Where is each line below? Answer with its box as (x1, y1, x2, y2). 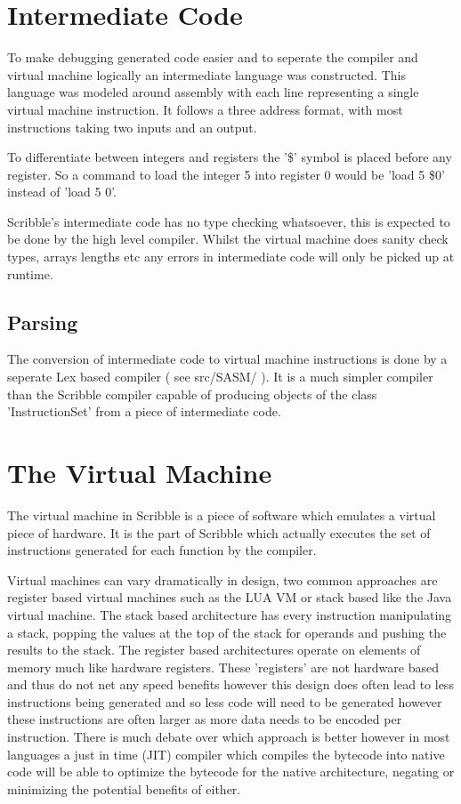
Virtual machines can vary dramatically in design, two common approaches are (7, 570, 438, 589)
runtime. (7, 264, 53, 283)
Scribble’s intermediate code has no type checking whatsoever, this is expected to (7, 212, 450, 230)
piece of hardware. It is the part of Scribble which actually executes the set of (7, 523, 431, 542)
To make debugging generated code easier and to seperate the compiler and (7, 48, 418, 67)
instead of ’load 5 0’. (7, 182, 117, 201)
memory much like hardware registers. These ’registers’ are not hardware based (7, 657, 439, 676)
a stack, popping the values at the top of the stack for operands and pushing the (7, 623, 447, 641)
